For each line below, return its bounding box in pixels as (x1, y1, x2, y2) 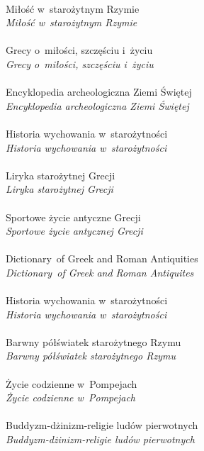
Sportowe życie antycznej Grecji (6, 223, 143, 238)
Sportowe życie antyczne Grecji (6, 209, 141, 224)
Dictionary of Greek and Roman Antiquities (6, 251, 198, 266)
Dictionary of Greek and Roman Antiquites (6, 265, 194, 279)
